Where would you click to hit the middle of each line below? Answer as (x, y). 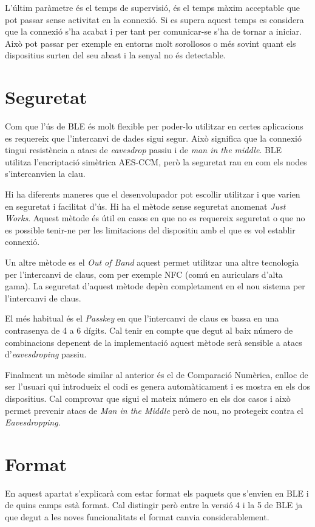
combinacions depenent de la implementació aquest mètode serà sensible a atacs (154, 342)
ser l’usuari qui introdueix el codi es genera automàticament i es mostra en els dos (158, 386)
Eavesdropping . (33, 422)
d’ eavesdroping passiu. (46, 354)
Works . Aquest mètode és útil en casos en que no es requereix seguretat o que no (155, 218)
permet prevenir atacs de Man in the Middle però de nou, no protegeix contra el (154, 410)
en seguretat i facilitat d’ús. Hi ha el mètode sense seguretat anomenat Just (145, 206)
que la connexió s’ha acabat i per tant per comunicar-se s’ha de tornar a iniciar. (153, 31)
